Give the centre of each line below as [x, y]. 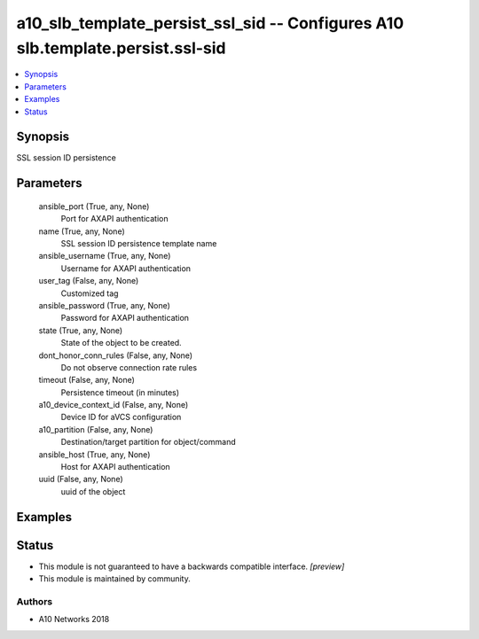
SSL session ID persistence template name [139, 243]
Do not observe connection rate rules [129, 367]
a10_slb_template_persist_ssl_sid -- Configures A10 [210, 23]
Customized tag [90, 293]
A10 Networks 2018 [74, 620]
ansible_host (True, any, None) [94, 454]
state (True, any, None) [81, 330]
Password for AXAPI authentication [125, 318]
